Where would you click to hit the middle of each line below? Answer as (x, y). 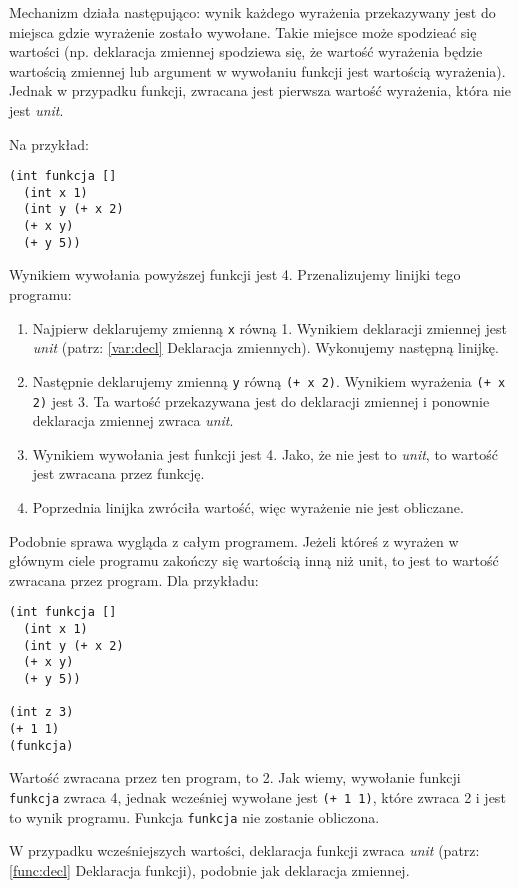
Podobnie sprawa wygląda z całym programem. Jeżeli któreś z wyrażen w (234, 540)
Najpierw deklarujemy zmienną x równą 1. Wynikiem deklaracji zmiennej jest (269, 327)
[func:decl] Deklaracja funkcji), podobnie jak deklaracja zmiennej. (209, 869)
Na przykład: (49, 143)
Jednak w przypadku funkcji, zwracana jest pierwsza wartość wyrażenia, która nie (260, 90)
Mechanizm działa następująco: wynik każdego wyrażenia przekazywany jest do (252, 12)
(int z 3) (41, 712)
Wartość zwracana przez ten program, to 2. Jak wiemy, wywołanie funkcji (235, 777)
